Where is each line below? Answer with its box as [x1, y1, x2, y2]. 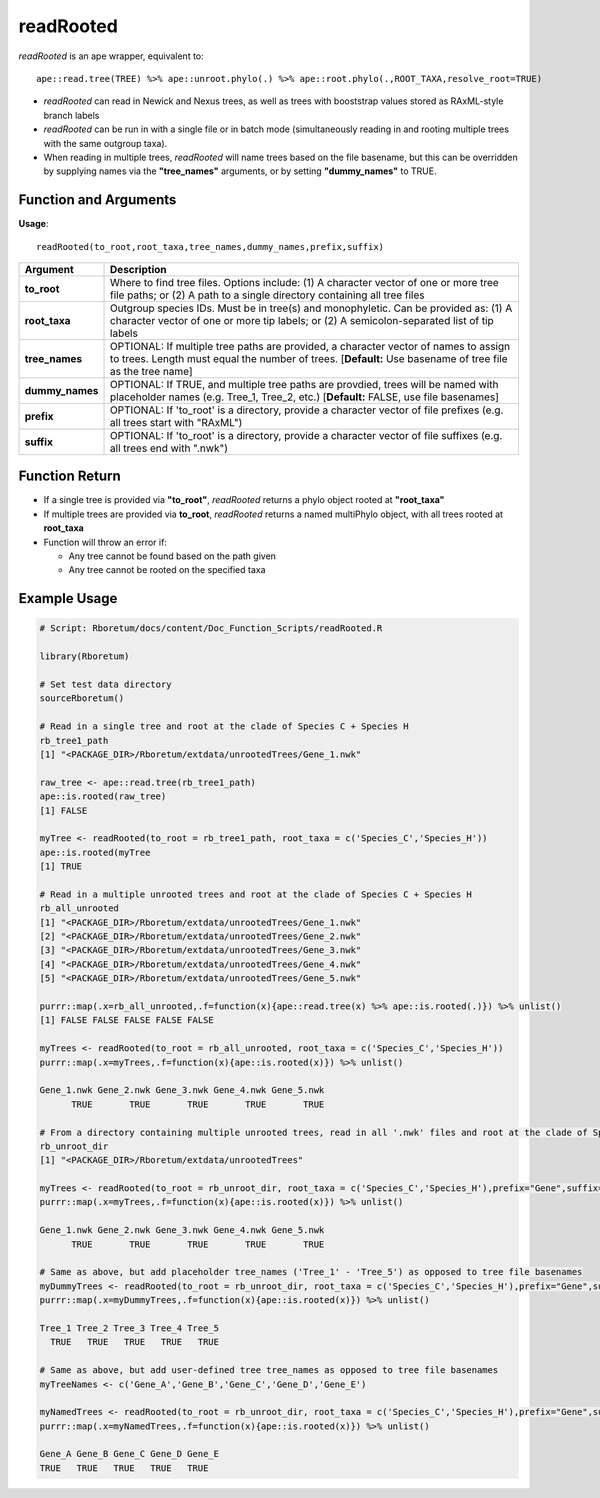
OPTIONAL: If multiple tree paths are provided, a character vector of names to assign [110, 339, 510, 353]
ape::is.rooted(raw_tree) [39, 791, 167, 802]
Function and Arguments [18, 191, 177, 209]
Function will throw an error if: [43, 536, 167, 548]
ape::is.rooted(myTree [39, 846, 151, 858]
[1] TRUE [39, 861, 83, 872]
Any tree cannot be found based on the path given [68, 550, 277, 562]
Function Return [18, 468, 122, 485]
